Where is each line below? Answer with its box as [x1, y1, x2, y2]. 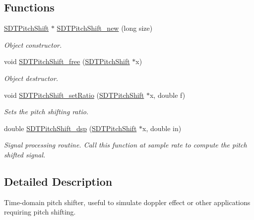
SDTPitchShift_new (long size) [57, 23, 153, 33]
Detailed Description [4, 173, 113, 189]
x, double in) [142, 123, 182, 133]
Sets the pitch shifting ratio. [4, 106, 89, 117]
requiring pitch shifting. [4, 207, 76, 217]
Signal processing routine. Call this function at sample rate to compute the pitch [4, 140, 247, 150]
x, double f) [149, 89, 186, 100]
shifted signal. [4, 149, 46, 159]
